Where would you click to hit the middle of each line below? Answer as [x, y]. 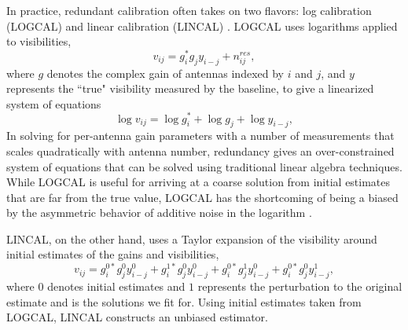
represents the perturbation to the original [300, 286]
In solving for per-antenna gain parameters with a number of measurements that [200, 136]
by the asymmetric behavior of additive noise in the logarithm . [159, 213]
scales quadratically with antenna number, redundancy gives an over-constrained [200, 150]
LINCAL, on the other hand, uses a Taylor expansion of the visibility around [192, 238]
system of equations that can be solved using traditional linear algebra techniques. [204, 166]
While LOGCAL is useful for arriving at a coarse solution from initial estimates [198, 182]
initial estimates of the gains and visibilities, [113, 254]
